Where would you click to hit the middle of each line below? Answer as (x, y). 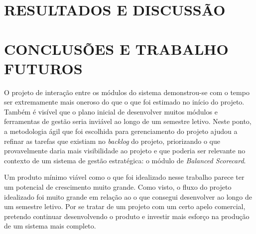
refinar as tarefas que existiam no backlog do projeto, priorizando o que (112, 141)
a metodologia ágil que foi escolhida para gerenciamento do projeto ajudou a (121, 131)
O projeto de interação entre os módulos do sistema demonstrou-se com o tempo (127, 92)
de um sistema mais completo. (50, 226)
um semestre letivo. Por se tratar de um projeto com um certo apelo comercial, (125, 206)
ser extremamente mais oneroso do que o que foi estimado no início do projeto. (124, 102)
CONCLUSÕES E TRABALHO (116, 49)
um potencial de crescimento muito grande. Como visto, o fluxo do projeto (118, 187)
